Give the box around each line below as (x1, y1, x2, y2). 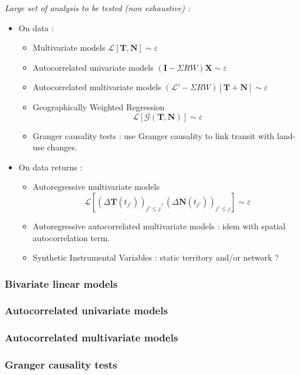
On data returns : (18, 160, 83, 173)
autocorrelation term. (32, 231, 110, 244)
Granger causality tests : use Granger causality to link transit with (32, 129, 275, 142)
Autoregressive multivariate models (32, 180, 160, 193)
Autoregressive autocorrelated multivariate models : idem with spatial (32, 219, 286, 232)
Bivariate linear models (5, 276, 118, 291)
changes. (47, 141, 77, 153)
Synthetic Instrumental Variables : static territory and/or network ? (32, 251, 279, 264)
